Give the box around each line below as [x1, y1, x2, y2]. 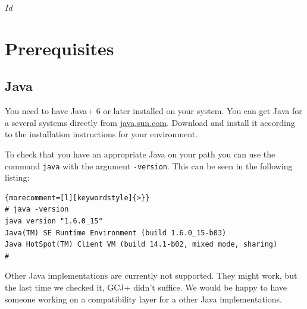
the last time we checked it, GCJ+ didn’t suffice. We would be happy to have [5, 280, 287, 293]
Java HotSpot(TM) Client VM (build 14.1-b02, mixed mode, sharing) [5, 240, 278, 249]
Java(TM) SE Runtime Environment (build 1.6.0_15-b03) [5, 228, 227, 237]
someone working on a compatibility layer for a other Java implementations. [5, 292, 282, 305]
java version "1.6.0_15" [5, 216, 103, 225]
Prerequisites [5, 36, 114, 60]
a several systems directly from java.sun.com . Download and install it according [5, 116, 295, 128]
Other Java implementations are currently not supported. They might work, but [5, 269, 297, 282]
